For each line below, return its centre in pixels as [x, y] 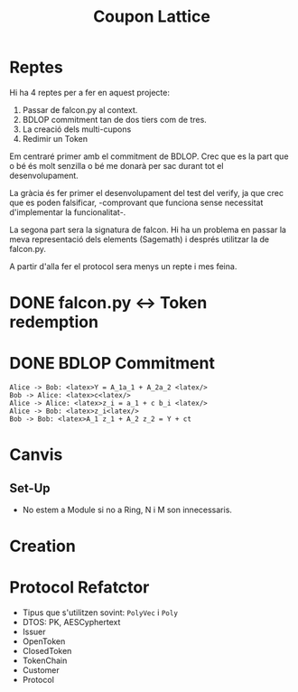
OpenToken [44, 641]
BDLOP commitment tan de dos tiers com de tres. [115, 119]
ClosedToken [47, 651]
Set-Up [30, 488]
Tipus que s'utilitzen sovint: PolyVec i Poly [100, 613]
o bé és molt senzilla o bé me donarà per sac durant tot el [116, 165]
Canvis [36, 455]
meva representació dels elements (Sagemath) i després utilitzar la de [140, 239]
